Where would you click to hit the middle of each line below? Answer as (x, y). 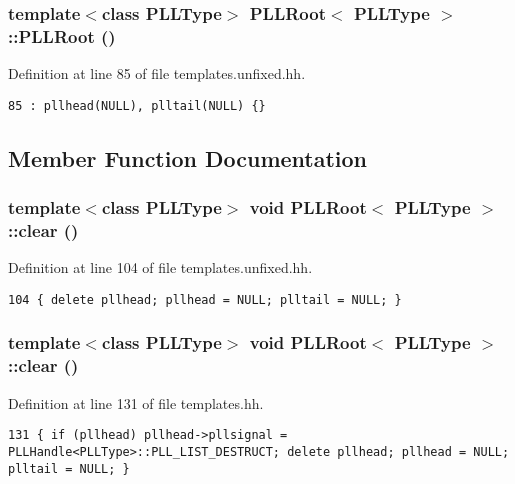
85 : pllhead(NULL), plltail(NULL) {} (137, 105)
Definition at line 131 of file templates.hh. (136, 402)
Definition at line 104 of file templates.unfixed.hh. (160, 267)
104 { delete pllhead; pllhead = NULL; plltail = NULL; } (205, 299)
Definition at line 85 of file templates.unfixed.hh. (157, 73)
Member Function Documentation (188, 157)
